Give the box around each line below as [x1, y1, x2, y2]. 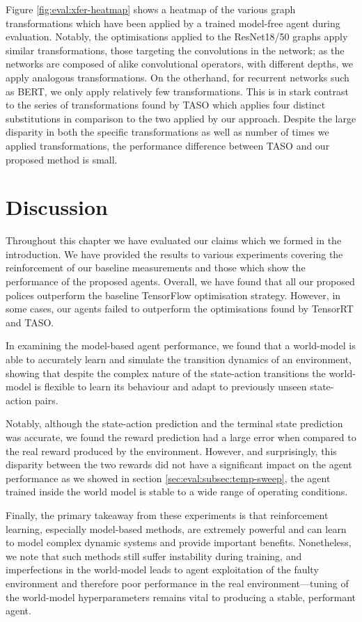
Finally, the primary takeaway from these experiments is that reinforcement [6, 507, 329, 522]
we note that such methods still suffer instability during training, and [6, 548, 302, 563]
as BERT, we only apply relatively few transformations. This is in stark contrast [6, 83, 349, 98]
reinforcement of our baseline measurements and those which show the [6, 260, 306, 275]
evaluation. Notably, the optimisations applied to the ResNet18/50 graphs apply [6, 29, 348, 44]
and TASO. [6, 314, 54, 329]
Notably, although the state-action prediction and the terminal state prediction [6, 416, 343, 431]
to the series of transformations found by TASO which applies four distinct [6, 97, 326, 112]
